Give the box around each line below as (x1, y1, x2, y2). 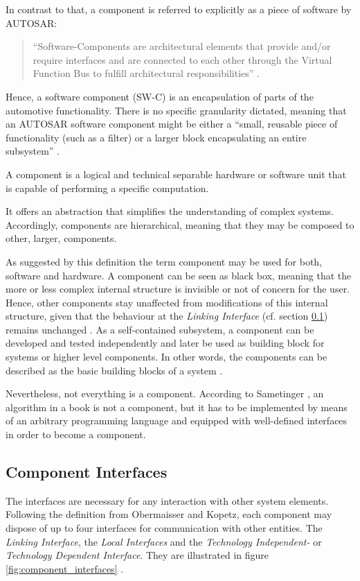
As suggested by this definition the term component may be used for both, (6, 254, 323, 268)
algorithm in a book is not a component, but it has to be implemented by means (6, 399, 348, 414)
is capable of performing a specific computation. (6, 180, 209, 195)
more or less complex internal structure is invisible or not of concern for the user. (6, 281, 350, 296)
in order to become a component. (6, 427, 146, 442)
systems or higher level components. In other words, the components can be (6, 349, 327, 364)
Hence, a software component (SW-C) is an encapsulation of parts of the (6, 89, 314, 103)
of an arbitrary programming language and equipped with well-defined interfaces (6, 413, 348, 428)
